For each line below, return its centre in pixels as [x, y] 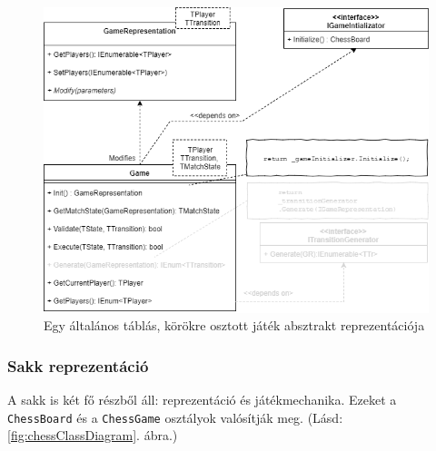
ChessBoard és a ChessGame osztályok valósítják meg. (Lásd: [175, 417]
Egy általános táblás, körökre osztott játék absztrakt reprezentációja [234, 325]
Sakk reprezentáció [78, 365]
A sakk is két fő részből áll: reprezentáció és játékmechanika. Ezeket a [202, 400]
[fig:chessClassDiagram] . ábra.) [93, 435]
